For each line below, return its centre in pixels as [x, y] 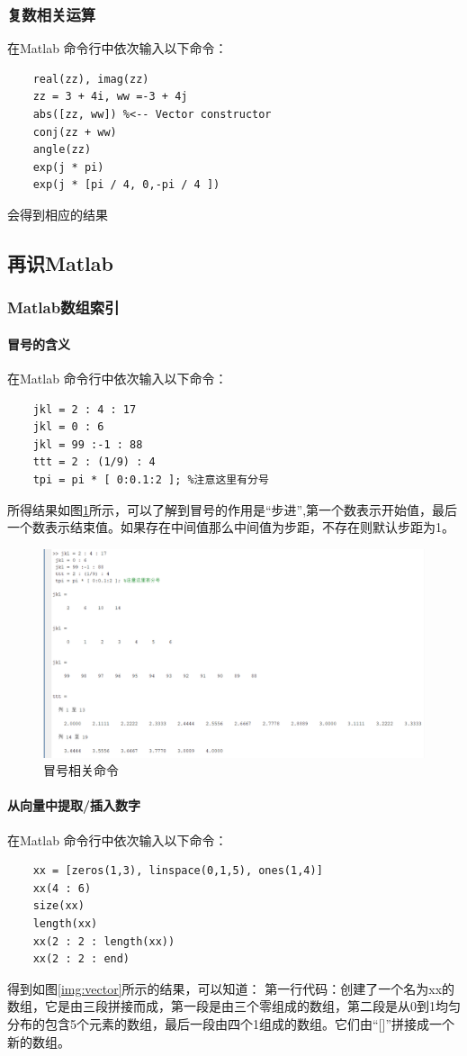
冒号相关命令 [81, 770]
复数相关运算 [52, 14]
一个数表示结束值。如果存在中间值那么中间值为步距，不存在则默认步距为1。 [231, 527]
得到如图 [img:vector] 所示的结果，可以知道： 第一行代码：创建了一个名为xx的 [231, 988]
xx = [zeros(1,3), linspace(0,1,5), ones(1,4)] [178, 871]
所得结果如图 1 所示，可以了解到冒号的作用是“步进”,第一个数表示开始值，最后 [233, 509]
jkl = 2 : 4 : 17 [85, 409]
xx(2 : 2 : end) [81, 959]
